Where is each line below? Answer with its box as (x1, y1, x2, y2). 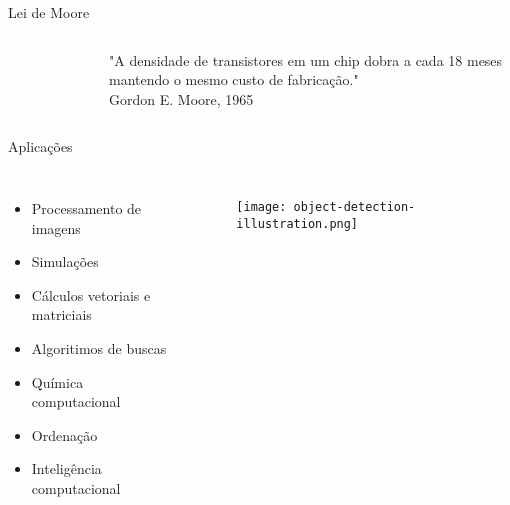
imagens (31, 217, 81, 238)
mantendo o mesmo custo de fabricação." (109, 69, 359, 90)
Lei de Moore (8, 2, 90, 22)
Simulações (31, 251, 99, 272)
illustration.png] (236, 216, 359, 231)
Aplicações (8, 136, 73, 157)
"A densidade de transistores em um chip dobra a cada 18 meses (109, 49, 503, 70)
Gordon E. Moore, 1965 (109, 88, 254, 109)
